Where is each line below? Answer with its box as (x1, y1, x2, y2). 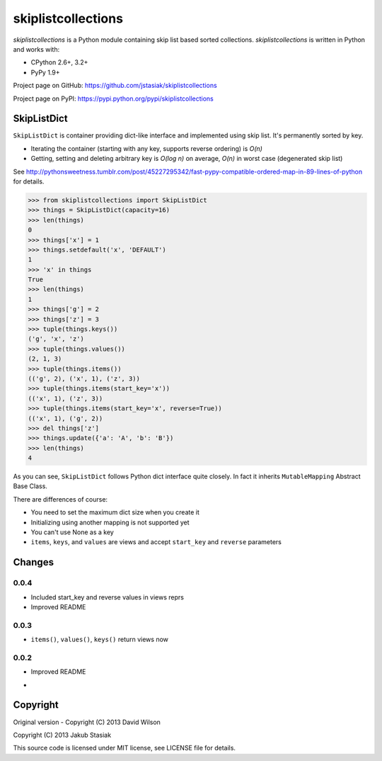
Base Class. (13, 482, 47, 490)
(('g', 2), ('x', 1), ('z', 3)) (28, 374, 141, 383)
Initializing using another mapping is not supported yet (30, 518, 190, 526)
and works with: (13, 45, 60, 53)
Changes (13, 556, 54, 568)
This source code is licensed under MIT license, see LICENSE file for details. (13, 744, 236, 752)
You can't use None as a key (30, 528, 115, 536)
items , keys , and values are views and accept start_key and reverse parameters (30, 538, 282, 546)
